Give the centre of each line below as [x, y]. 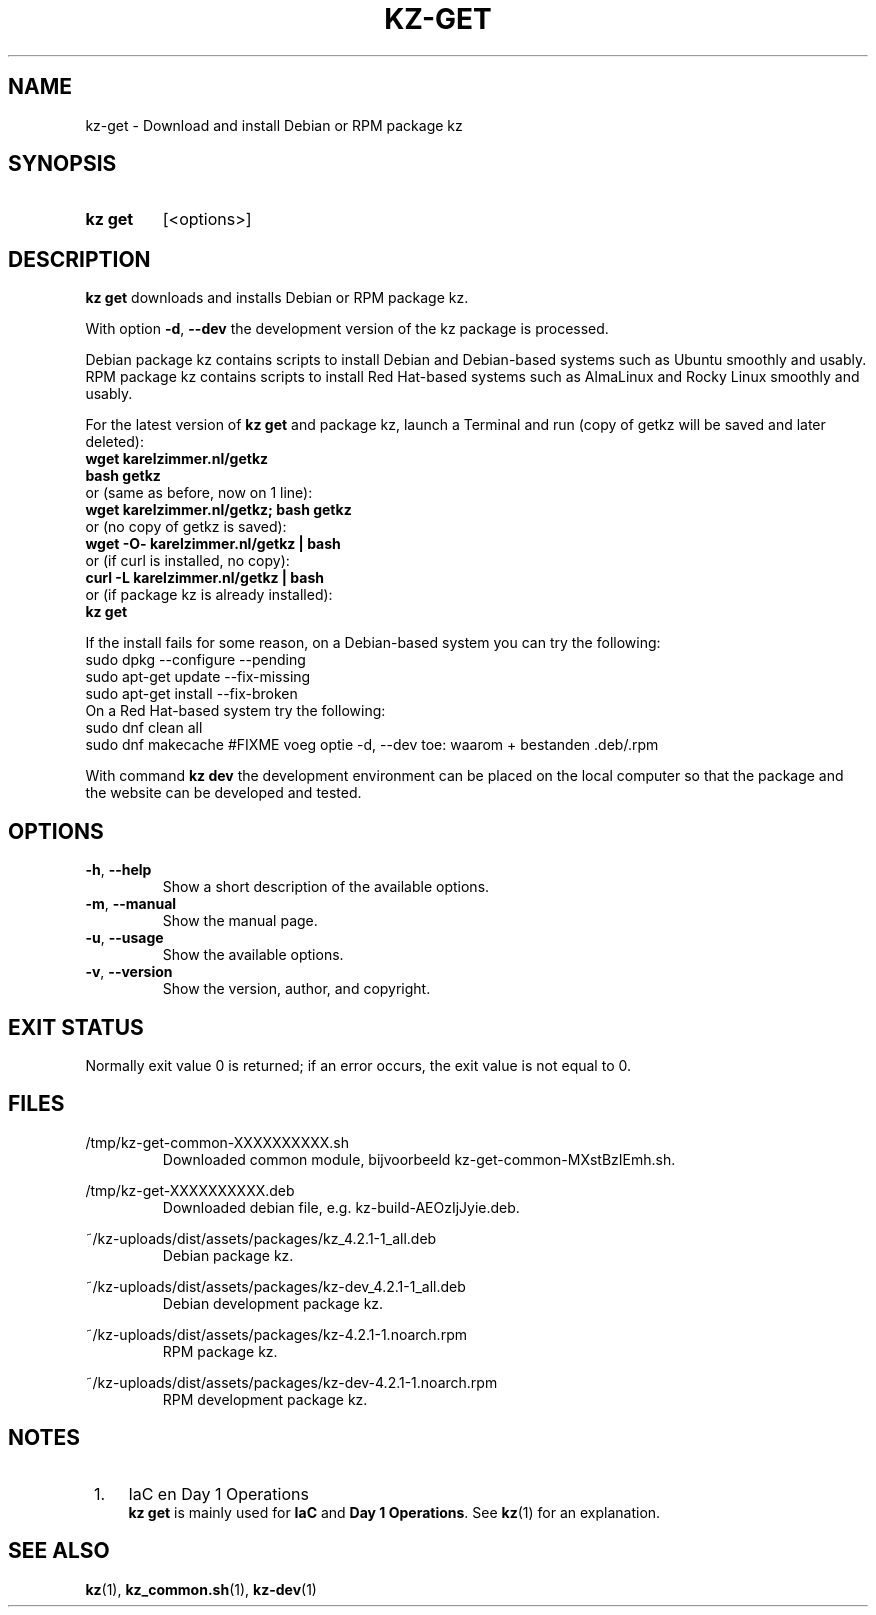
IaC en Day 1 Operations [218, 1493]
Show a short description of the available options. [326, 887]
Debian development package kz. [273, 1303]
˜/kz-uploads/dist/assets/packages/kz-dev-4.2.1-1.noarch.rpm [291, 1382]
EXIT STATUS [76, 1027]
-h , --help [118, 870]
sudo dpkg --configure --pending [195, 660]
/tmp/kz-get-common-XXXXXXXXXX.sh [217, 1142]
